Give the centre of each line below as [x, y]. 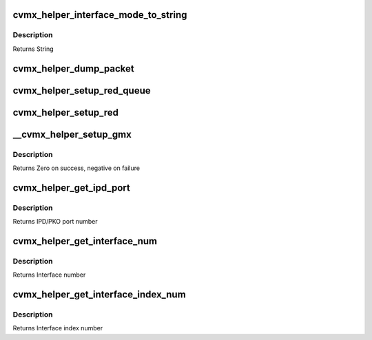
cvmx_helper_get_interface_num [85, 241]
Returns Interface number [49, 275]
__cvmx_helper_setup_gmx [72, 134]
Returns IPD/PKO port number [55, 222]
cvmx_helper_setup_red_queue [82, 91]
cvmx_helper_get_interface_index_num [99, 295]
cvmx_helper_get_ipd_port [72, 188]
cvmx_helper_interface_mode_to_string [100, 15]
